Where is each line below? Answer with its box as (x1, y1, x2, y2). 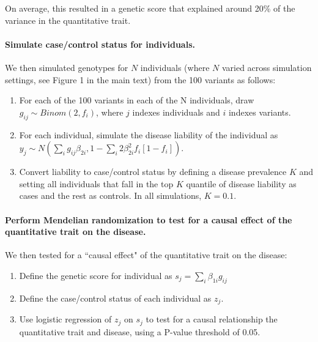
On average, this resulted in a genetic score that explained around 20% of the (5, 2, 295, 14)
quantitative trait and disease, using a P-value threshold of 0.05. (19, 325, 261, 338)
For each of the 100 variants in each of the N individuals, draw (19, 94, 254, 106)
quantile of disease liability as (186, 177, 297, 190)
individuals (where (140, 61, 210, 73)
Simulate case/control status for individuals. (5, 37, 195, 50)
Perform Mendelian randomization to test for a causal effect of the (5, 213, 292, 226)
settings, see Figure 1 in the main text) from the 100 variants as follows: (5, 73, 276, 86)
